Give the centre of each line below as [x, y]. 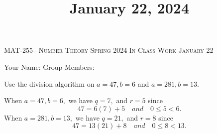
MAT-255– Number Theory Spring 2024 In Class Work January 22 [109, 50]
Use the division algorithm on [49, 83]
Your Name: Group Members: [49, 67]
